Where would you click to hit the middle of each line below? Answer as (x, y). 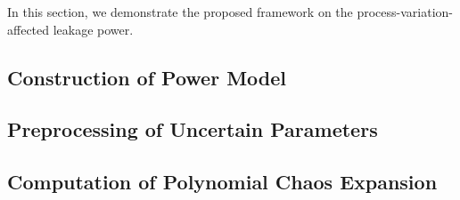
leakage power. (93, 29)
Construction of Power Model (147, 77)
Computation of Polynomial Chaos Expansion (222, 182)
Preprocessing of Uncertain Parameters (193, 129)
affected (29, 29)
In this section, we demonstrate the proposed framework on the (180, 12)
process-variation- (405, 12)
